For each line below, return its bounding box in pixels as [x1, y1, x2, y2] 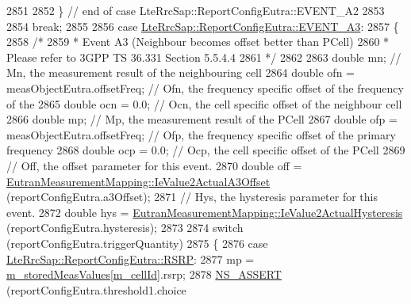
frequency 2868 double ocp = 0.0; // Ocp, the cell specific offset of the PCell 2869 [6, 142, 405, 158]
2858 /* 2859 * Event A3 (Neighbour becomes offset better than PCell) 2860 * [6, 33, 390, 50]
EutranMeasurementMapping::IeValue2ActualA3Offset [6, 173, 271, 189]
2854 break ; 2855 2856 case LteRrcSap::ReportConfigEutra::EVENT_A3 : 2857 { [6, 17, 399, 34]
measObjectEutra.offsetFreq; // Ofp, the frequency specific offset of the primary [6, 126, 396, 142]
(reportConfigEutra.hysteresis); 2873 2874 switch [6, 219, 244, 236]
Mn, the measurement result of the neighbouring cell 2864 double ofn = [6, 64, 355, 81]
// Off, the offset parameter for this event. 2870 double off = [6, 157, 302, 173]
